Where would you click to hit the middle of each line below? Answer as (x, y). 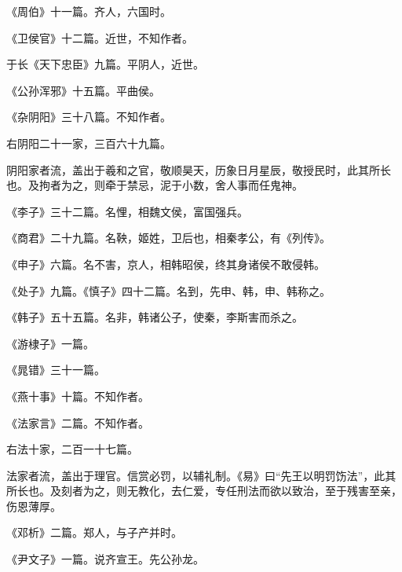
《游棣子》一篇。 (50, 343)
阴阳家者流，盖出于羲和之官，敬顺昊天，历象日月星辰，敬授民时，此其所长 (199, 169)
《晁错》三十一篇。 (56, 370)
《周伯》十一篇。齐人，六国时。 (89, 11)
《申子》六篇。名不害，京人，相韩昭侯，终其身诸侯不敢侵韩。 (166, 264)
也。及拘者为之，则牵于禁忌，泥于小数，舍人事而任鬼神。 (155, 185)
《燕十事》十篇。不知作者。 (78, 396)
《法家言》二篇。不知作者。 (78, 422)
